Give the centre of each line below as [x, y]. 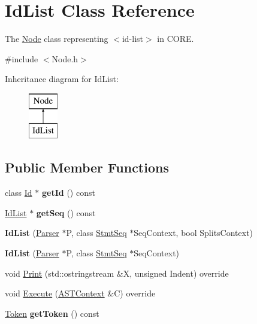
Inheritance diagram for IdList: [62, 79]
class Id [19, 193]
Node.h [65, 58]
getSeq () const [66, 212]
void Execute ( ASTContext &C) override [80, 293]
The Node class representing [57, 39]
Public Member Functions [87, 167]
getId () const [69, 193]
